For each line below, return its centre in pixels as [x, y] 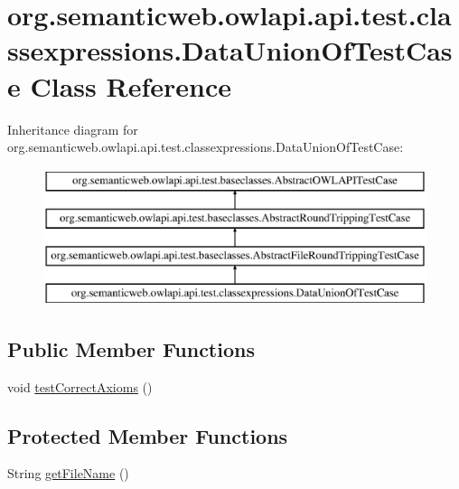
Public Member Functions [131, 348]
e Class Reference [119, 85]
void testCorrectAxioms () [80, 386]
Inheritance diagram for [73, 129]
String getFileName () [68, 473]
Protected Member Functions [148, 435]
